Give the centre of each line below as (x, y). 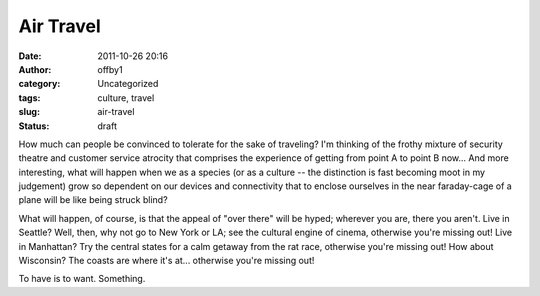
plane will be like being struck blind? (93, 200)
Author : (35, 69)
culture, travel (126, 97)
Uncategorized (128, 84)
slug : (29, 112)
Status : (34, 126)
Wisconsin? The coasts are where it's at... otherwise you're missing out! (166, 261)
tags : (29, 97)
